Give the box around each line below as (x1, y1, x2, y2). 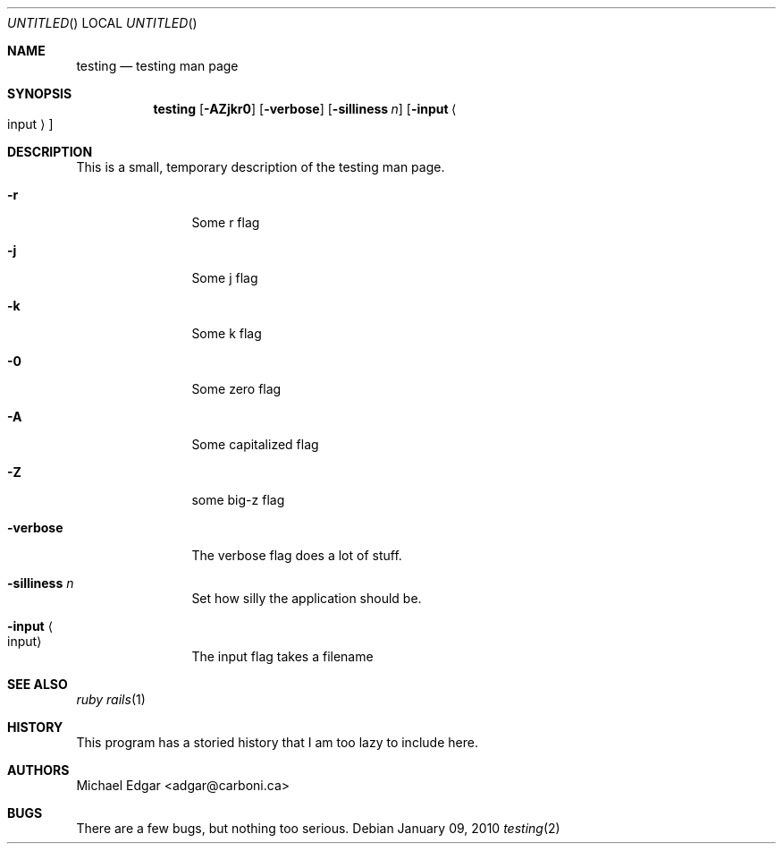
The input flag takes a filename (191, 649, 374, 664)
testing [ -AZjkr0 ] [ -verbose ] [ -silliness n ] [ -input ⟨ (153, 101, 457, 116)
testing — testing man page (76, 58, 239, 73)
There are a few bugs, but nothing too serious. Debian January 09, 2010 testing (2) (76, 821, 560, 836)
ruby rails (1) (76, 692, 146, 707)
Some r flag (191, 215, 260, 230)
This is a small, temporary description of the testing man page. (76, 159, 445, 174)
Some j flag (191, 270, 258, 285)
